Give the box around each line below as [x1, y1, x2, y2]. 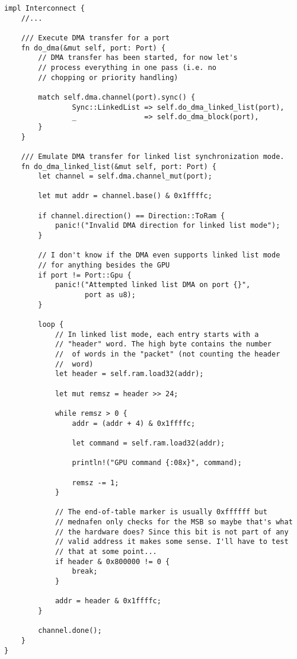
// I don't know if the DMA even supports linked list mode [38, 251, 280, 260]
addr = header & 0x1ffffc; [55, 597, 161, 606]
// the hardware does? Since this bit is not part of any [55, 527, 289, 536]
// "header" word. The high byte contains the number [55, 340, 272, 349]
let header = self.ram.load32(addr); [55, 370, 204, 378]
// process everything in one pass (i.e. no [38, 63, 216, 72]
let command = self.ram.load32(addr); [72, 438, 225, 447]
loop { [38, 320, 64, 329]
